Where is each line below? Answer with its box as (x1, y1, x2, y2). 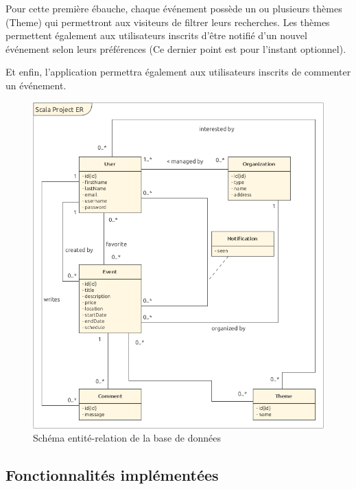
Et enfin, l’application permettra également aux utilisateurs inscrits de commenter (5, 65, 351, 79)
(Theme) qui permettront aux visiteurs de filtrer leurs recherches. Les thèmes (5, 14, 330, 29)
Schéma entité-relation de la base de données (33, 431, 221, 445)
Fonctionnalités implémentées (5, 464, 219, 486)
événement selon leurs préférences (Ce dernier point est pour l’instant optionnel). (5, 41, 346, 56)
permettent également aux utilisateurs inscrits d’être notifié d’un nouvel (5, 28, 307, 43)
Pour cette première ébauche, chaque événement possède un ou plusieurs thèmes (5, 1, 342, 15)
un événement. (5, 78, 67, 92)
